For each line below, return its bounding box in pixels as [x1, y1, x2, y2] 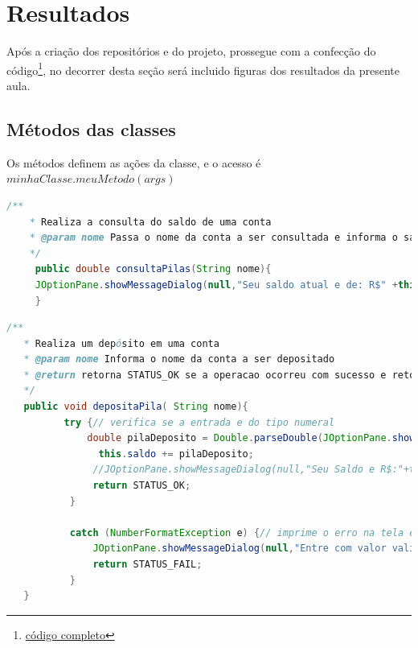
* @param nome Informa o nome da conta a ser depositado [23, 353, 335, 365]
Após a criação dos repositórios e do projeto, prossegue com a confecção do [6, 43, 376, 60]
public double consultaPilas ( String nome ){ [35, 263, 272, 275]
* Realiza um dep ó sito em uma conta [23, 337, 219, 349]
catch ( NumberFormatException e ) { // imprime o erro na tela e [69, 526, 416, 539]
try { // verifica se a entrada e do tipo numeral [64, 416, 335, 428]
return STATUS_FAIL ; [92, 559, 203, 571]
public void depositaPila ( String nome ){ [23, 401, 248, 413]
